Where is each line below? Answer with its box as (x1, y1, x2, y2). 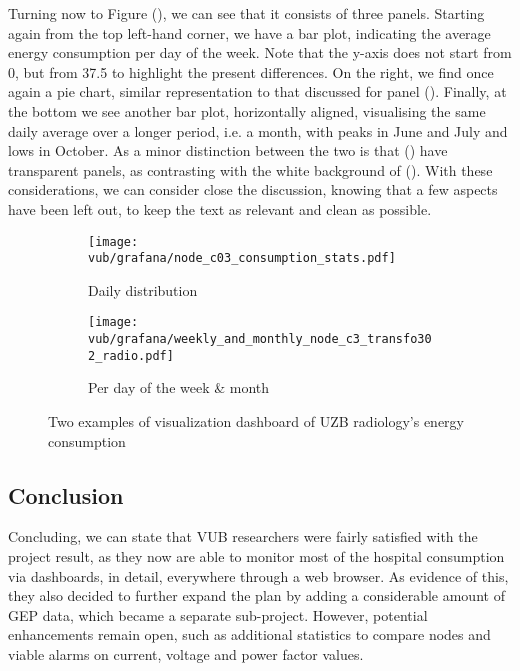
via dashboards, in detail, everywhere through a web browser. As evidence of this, (8, 565, 509, 586)
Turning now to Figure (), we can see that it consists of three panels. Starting (8, 3, 485, 23)
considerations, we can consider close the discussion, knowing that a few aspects (8, 179, 498, 200)
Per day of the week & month (88, 377, 270, 398)
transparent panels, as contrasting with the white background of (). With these (8, 159, 493, 180)
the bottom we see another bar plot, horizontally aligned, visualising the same (8, 100, 486, 121)
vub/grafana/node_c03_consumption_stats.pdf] (88, 251, 396, 266)
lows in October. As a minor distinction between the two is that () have (8, 140, 448, 161)
